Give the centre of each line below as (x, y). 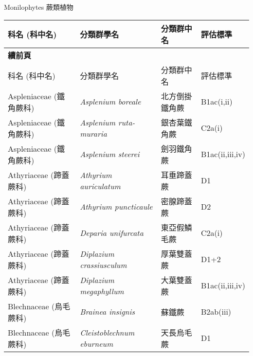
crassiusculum (103, 265)
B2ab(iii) (216, 312)
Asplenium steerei (110, 154)
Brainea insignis (108, 312)
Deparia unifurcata (112, 233)
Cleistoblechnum (107, 332)
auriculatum (100, 186)
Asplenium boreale (110, 102)
